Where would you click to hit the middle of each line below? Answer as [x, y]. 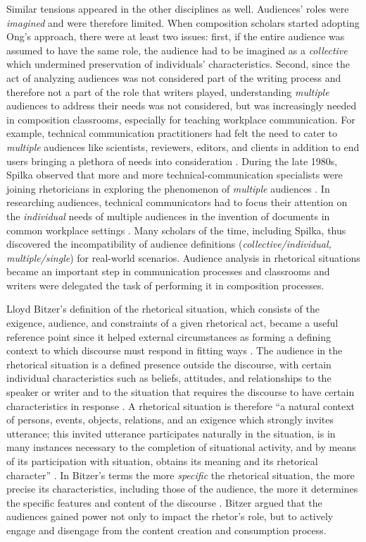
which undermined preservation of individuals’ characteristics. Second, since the [178, 64]
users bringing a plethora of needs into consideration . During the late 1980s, [172, 161]
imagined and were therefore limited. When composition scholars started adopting [183, 22]
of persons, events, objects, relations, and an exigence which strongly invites [170, 420]
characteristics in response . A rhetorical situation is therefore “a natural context [181, 405]
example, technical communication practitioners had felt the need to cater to [172, 133]
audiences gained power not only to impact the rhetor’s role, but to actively [170, 516]
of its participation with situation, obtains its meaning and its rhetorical [162, 461]
